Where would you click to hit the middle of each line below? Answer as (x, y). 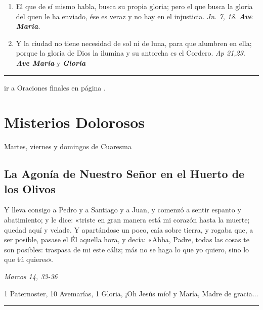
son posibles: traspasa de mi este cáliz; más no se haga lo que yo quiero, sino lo (127, 249)
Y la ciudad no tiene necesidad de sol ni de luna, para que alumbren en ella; (134, 43)
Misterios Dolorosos (74, 122)
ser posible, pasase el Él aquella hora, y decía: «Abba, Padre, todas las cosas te (127, 239)
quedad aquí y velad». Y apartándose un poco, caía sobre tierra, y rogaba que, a (129, 229)
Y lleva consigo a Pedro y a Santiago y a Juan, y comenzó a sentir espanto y (123, 210)
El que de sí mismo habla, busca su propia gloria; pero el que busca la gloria (134, 6)
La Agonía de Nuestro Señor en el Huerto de (124, 174)
